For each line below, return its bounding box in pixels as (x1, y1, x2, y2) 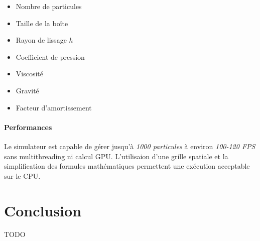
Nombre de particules (16, 1, 82, 11)
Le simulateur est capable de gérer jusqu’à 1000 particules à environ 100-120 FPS (4, 141, 255, 151)
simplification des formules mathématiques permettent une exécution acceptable (4, 161, 250, 171)
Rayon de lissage (16, 35, 67, 45)
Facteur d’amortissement (16, 102, 92, 112)
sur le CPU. (4, 170, 41, 181)
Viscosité (16, 68, 43, 79)
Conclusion (4, 200, 82, 220)
